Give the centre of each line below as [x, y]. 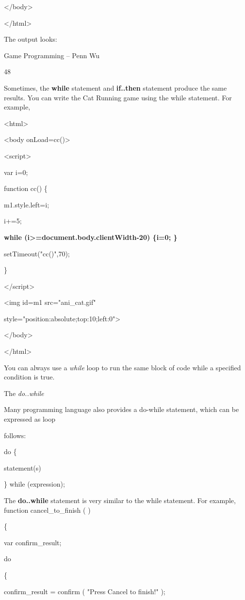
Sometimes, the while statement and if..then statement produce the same [115, 87]
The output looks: [31, 39]
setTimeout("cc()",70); [37, 253]
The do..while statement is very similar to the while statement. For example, [120, 500]
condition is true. [29, 377]
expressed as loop [30, 419]
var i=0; [16, 172]
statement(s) [23, 467]
